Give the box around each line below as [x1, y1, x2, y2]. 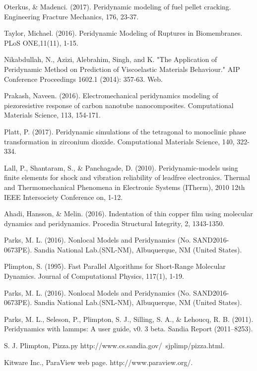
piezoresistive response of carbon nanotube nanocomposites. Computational [4, 100, 234, 110]
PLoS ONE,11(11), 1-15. [4, 37, 78, 48]
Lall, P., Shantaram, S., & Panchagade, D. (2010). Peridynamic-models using [4, 162, 238, 173]
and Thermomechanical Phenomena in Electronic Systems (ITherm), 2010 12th [4, 182, 245, 192]
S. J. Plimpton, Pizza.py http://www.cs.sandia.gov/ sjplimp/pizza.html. [4, 340, 225, 351]
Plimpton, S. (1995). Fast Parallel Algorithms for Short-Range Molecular [4, 261, 226, 271]
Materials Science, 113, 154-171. [4, 110, 101, 120]
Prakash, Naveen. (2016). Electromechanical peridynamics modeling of [4, 90, 218, 101]
